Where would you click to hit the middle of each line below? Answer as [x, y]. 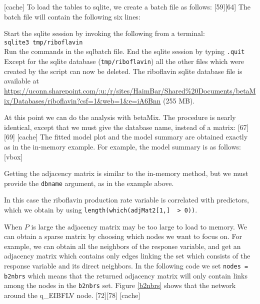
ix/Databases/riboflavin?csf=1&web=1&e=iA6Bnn [82, 100]
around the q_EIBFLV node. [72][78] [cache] [72, 295]
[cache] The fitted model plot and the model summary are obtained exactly [132, 137]
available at [21, 81]
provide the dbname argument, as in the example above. [89, 183]
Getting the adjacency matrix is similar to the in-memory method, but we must [126, 173]
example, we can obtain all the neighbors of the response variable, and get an [122, 246]
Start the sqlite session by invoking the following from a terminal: [104, 33]
